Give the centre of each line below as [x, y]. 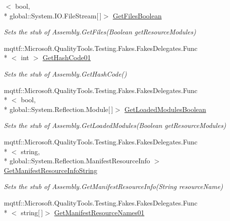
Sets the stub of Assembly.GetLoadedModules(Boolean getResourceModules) [115, 125]
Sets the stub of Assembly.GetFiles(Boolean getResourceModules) [100, 32]
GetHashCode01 [67, 57]
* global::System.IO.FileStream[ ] [53, 15]
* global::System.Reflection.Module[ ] [59, 109]
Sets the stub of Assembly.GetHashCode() [65, 73]
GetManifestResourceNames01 [99, 212]
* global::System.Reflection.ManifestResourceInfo [77, 161]
